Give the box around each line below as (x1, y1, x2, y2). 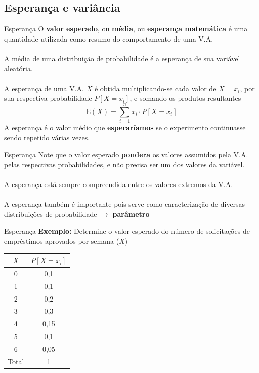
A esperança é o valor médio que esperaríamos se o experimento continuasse (4, 122, 246, 133)
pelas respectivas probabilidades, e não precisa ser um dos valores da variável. (4, 159, 245, 169)
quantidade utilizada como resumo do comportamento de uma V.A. (4, 33, 213, 44)
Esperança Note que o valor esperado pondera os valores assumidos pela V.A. (4, 149, 248, 160)
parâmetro (112, 208, 150, 219)
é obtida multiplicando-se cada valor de (94, 83, 217, 93)
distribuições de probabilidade (4, 208, 97, 219)
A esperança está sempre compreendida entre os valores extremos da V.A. (4, 179, 233, 190)
